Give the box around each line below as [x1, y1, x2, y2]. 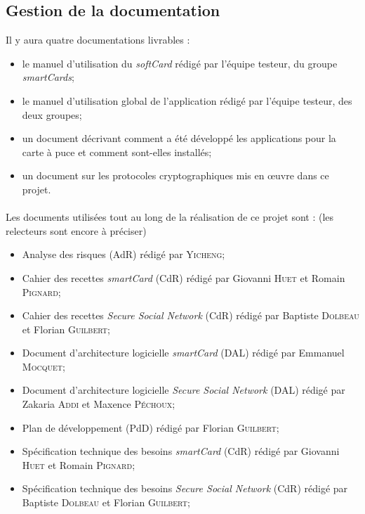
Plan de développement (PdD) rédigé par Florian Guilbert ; [22, 420, 279, 435]
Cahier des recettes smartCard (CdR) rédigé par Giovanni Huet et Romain [22, 270, 345, 285]
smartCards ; [22, 70, 74, 84]
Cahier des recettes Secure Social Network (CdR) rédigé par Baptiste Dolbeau [22, 308, 359, 323]
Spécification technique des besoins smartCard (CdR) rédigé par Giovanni [22, 444, 340, 458]
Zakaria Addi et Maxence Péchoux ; [22, 397, 175, 411]
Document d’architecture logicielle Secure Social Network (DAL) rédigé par [22, 383, 345, 397]
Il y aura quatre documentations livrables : [6, 32, 190, 47]
